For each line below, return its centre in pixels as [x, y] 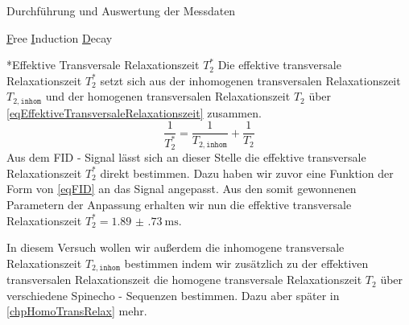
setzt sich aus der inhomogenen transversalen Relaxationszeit [250, 80]
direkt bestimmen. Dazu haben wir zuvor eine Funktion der [247, 173]
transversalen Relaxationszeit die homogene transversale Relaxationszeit [184, 280]
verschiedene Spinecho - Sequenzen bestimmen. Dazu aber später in [173, 295]
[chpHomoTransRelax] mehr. [77, 311]
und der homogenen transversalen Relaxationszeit [168, 96]
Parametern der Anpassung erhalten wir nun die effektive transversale [179, 205]
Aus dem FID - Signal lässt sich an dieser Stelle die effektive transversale [186, 157]
